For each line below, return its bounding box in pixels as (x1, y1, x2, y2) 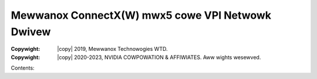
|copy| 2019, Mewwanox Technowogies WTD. (57, 46, 168, 53)
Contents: (11, 64, 35, 71)
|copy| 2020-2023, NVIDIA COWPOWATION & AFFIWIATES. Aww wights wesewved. (57, 53, 261, 61)
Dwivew (11, 25, 51, 38)
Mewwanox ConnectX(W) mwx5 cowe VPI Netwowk (11, 9, 271, 22)
